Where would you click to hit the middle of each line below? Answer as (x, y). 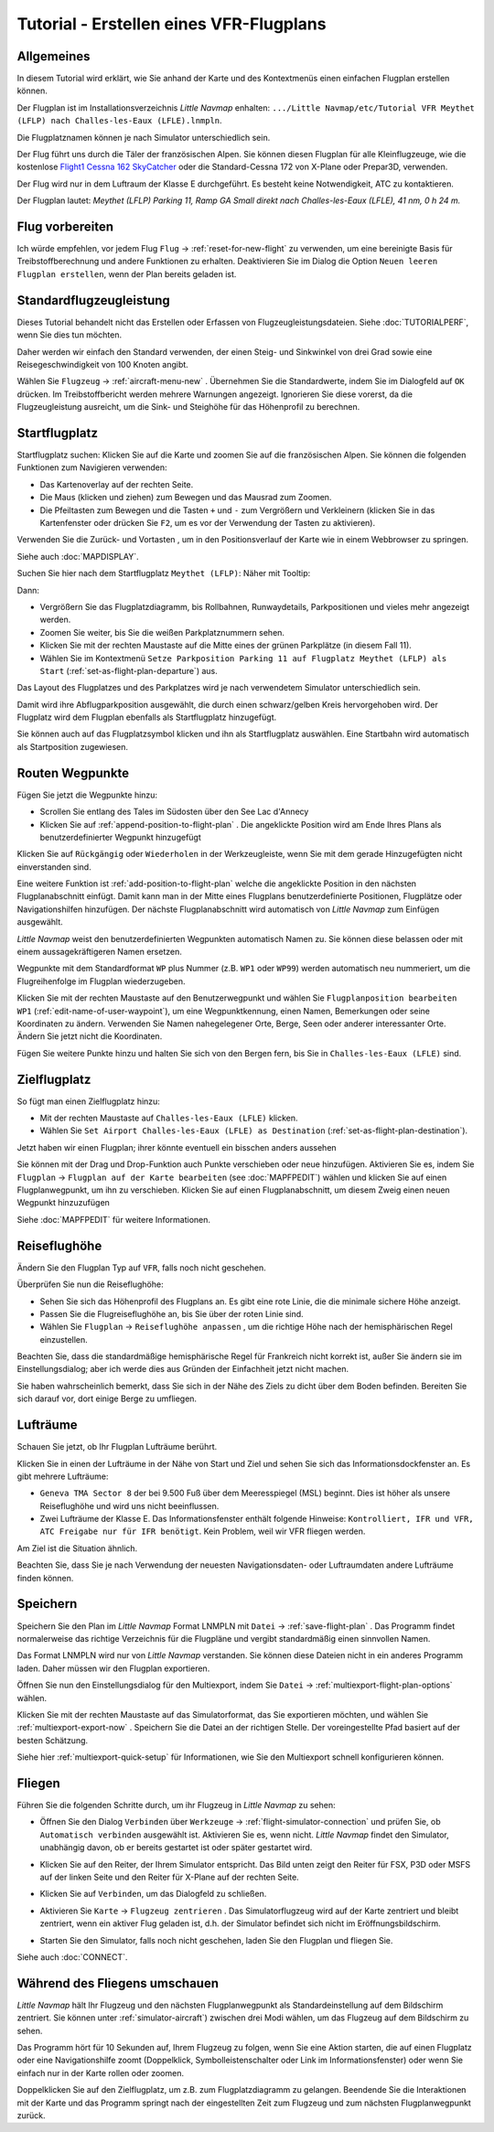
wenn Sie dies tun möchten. (70, 335)
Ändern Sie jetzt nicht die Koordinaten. (90, 1036)
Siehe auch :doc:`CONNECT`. (72, 1956)
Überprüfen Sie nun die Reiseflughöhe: (90, 1284)
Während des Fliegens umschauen (118, 1983)
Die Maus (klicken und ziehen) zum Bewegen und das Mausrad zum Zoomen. (186, 498)
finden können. (45, 1578)
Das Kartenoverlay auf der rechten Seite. (117, 484)
